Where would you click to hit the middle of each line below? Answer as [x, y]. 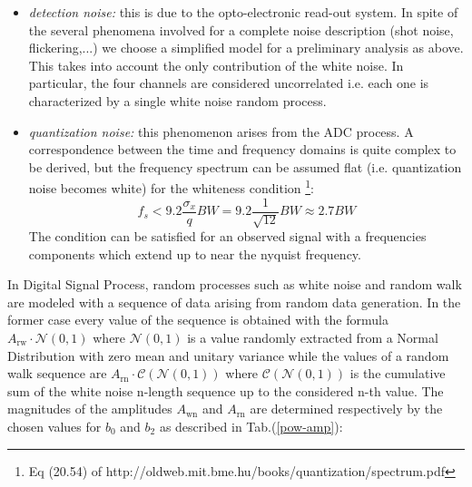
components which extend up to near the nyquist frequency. [195, 253]
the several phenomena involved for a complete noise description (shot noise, [241, 29]
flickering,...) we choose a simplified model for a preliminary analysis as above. [246, 48]
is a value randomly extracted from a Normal [313, 338]
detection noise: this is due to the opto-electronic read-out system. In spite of [243, 12]
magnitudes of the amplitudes [90, 409]
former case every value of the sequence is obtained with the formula [198, 320]
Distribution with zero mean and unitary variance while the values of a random [228, 355]
